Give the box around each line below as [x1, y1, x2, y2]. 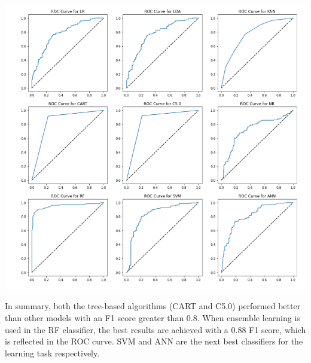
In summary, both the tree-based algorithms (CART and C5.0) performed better [5, 300, 301, 312]
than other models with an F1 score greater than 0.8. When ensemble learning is [5, 312, 300, 324]
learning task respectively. [5, 346, 100, 359]
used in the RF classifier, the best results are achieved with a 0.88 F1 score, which [5, 323, 306, 335]
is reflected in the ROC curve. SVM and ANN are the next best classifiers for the [5, 335, 303, 347]
